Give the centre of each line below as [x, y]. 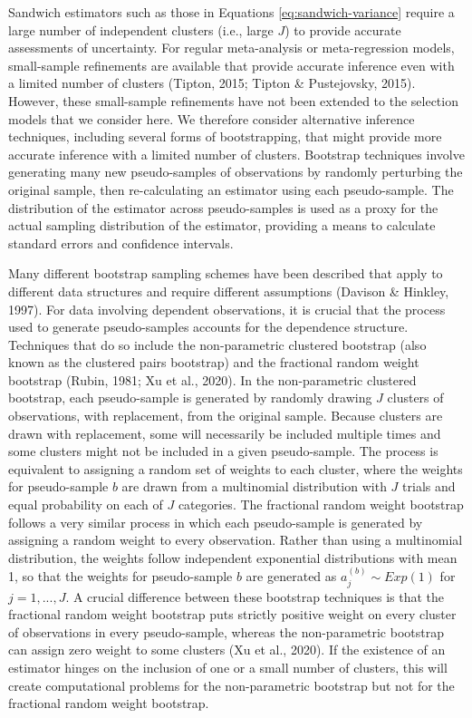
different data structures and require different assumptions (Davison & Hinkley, [229, 291]
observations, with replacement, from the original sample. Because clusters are [226, 416]
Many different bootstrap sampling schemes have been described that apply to [226, 273]
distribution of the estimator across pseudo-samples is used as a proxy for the [223, 207]
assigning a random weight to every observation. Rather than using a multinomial [236, 540]
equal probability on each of [86, 505]
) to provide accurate [343, 29]
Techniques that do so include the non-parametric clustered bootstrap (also [217, 344]
